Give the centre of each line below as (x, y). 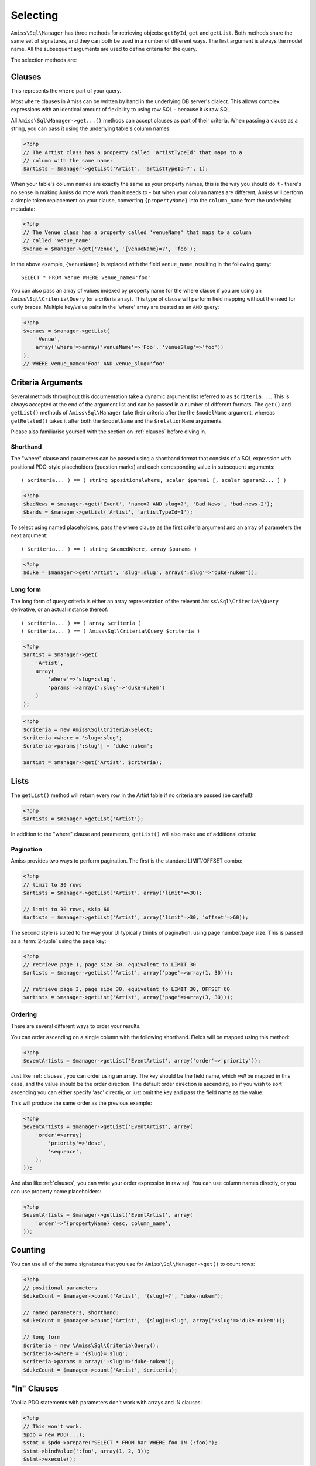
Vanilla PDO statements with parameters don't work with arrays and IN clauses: (106, 1403)
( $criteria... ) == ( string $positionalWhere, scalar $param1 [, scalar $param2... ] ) (154, 480)
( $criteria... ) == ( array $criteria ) (81, 623)
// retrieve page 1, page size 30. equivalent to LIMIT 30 (109, 964)
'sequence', (65, 1151)
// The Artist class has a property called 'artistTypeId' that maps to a (133, 152)
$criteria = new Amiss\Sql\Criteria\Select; (88, 729)
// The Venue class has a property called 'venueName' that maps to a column (137, 232)
